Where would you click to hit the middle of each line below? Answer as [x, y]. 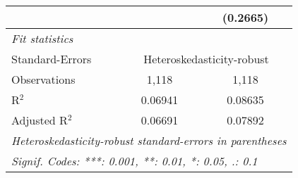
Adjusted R [40, 120]
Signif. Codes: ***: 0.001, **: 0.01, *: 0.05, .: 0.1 [135, 161]
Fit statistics [42, 38]
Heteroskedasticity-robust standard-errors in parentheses [149, 140]
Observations [43, 79]
